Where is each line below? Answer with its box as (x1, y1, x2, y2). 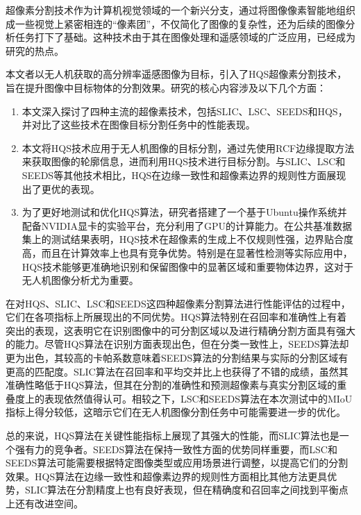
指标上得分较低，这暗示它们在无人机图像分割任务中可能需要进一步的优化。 (6, 405, 346, 419)
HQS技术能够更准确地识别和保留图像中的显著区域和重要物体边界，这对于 (22, 259, 353, 273)
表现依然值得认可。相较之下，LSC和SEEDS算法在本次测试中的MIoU (44, 391, 353, 405)
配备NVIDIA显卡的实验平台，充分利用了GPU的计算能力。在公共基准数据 (22, 218, 353, 233)
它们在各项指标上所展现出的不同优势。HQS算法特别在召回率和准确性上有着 (6, 310, 347, 324)
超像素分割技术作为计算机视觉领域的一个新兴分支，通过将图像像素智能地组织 (6, 3, 355, 17)
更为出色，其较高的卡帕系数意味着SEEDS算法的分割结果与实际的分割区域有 (6, 351, 349, 365)
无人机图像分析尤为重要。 (22, 273, 139, 287)
